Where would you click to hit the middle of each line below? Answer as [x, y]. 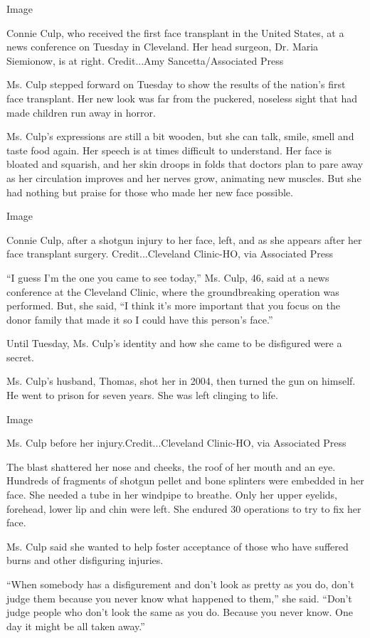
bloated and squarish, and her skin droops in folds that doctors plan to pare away [185, 164]
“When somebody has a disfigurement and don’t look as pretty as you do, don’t [180, 584]
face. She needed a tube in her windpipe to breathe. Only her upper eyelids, [172, 495]
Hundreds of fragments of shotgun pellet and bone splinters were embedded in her [185, 480]
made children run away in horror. [81, 112]
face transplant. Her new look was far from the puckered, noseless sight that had [182, 98]
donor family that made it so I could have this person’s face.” [140, 319]
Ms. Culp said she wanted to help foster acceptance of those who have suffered [178, 546]
